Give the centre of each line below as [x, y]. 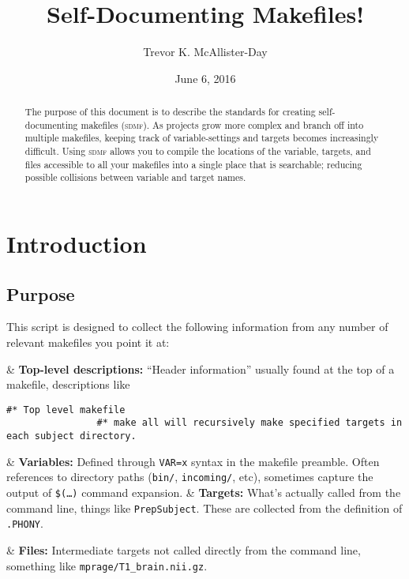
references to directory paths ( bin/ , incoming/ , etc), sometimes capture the [190, 477]
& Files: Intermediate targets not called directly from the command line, [184, 550]
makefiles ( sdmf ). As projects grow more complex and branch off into [222, 124]
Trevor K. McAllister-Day [205, 52]
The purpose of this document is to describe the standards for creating [170, 112]
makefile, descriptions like [68, 384]
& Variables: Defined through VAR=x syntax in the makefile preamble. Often [193, 461]
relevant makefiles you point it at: [88, 342]
